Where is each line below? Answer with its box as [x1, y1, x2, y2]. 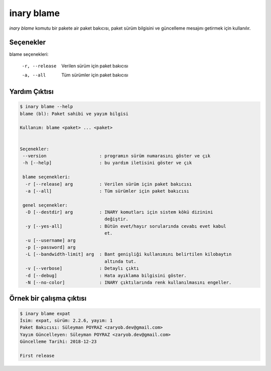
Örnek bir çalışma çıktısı [9, 294, 87, 303]
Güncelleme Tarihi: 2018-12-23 [20, 339, 97, 344]
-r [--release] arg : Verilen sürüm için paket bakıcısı [25, 181, 192, 187]
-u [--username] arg [25, 237, 76, 243]
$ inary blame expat [20, 311, 70, 316]
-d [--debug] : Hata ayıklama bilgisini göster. [25, 272, 187, 279]
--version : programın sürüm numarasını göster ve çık [23, 153, 211, 158]
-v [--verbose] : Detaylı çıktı [25, 265, 139, 271]
